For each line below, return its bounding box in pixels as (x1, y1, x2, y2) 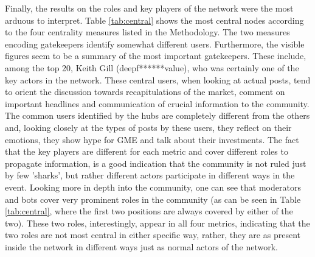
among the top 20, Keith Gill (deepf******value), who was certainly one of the (5, 61, 299, 74)
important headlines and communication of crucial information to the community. (5, 97, 310, 110)
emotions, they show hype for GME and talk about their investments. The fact (5, 133, 299, 146)
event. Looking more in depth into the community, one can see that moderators (5, 180, 301, 193)
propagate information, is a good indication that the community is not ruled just (5, 157, 306, 169)
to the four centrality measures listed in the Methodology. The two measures (5, 26, 290, 38)
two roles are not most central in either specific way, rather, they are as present (5, 228, 300, 241)
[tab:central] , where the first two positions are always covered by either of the (5, 205, 293, 217)
